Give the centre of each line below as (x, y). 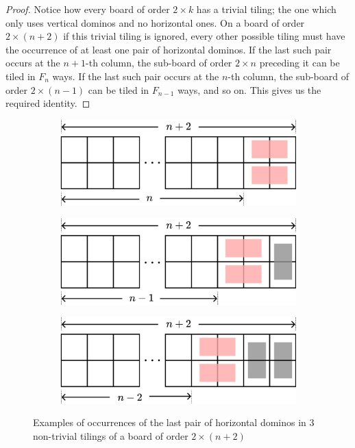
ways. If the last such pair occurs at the (136, 76)
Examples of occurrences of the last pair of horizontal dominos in (170, 422)
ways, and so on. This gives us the (249, 89)
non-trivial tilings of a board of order (111, 436)
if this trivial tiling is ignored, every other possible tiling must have (204, 36)
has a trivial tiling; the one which (266, 9)
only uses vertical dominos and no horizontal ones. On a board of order (155, 22)
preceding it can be (299, 63)
